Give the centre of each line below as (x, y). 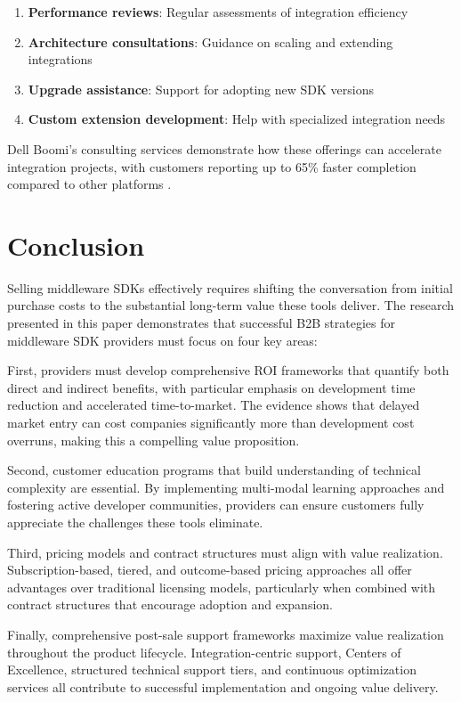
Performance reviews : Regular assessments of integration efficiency (218, 12)
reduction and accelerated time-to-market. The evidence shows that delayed (214, 405)
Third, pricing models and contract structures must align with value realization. (225, 552)
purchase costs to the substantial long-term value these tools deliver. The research (231, 305)
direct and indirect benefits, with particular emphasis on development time (211, 387)
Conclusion (76, 245)
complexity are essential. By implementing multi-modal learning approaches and (226, 487)
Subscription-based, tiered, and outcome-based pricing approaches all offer (210, 570)
